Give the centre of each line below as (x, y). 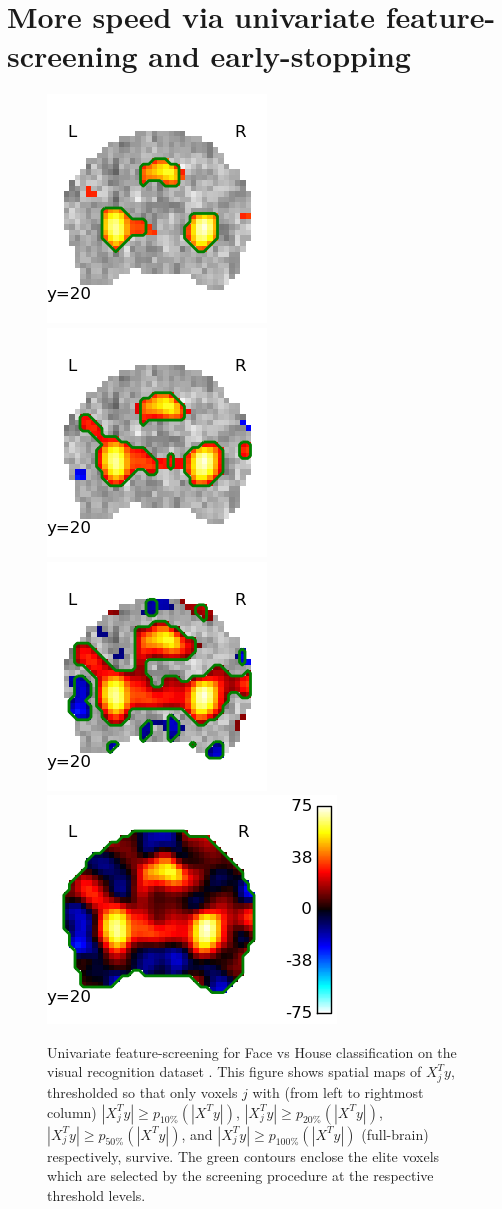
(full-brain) (395, 1133)
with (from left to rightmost (338, 1092)
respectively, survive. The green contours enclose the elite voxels (243, 1155)
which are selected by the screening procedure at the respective (240, 1175)
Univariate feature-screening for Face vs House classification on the (252, 1051)
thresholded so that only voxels (142, 1092)
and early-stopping (279, 55)
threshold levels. (96, 1194)
